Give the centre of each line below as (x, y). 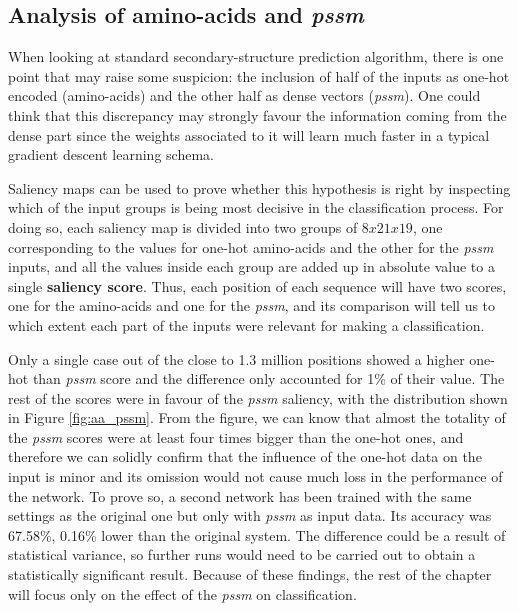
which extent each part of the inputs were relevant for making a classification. (246, 324)
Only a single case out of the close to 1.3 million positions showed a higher (236, 358)
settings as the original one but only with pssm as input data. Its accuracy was (250, 515)
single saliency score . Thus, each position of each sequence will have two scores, (257, 285)
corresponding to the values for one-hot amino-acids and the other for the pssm (251, 246)
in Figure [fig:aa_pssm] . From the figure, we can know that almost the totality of (257, 417)
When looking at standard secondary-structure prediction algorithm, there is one (256, 56)
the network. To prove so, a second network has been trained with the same (240, 495)
